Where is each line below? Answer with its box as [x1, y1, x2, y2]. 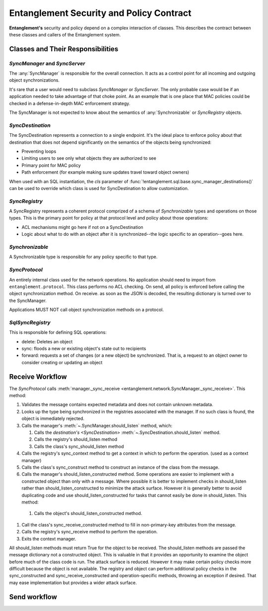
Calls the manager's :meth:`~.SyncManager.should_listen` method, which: [21, 422, 173, 428]
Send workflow [9, 593, 57, 601]
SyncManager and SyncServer [9, 60, 85, 67]
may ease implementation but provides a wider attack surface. [9, 580, 137, 586]
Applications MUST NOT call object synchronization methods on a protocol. [9, 306, 164, 313]
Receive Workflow [9, 372, 67, 381]
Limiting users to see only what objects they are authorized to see [21, 155, 156, 161]
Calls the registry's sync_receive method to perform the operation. [21, 529, 158, 535]
